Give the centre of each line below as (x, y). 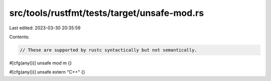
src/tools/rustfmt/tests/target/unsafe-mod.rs (107, 13)
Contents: (19, 37)
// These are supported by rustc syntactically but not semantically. (109, 50)
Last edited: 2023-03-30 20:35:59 (45, 28)
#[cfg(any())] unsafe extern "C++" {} (47, 72)
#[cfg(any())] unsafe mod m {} (41, 63)
